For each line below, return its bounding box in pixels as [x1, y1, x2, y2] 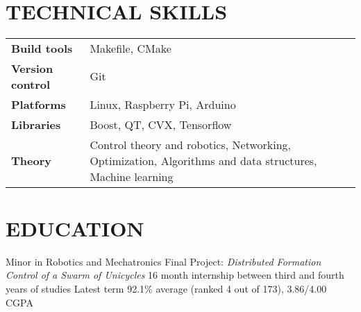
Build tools [11, 40, 73, 56]
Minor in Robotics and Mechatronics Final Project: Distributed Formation [6, 254, 321, 268]
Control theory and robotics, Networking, [90, 136, 292, 153]
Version [11, 60, 53, 76]
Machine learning [90, 168, 174, 184]
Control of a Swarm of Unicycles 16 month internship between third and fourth [6, 268, 344, 282]
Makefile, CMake [90, 40, 171, 56]
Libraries [11, 116, 61, 132]
